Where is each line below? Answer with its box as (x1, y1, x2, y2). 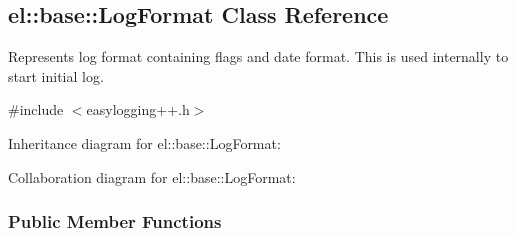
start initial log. (8, 65, 104, 86)
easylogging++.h (86, 99, 190, 120)
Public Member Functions (8, 209, 222, 234)
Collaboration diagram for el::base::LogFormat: (8, 166, 296, 187)
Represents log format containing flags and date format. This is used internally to (8, 46, 509, 67)
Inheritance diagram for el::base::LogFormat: (8, 132, 281, 153)
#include (8, 99, 64, 120)
